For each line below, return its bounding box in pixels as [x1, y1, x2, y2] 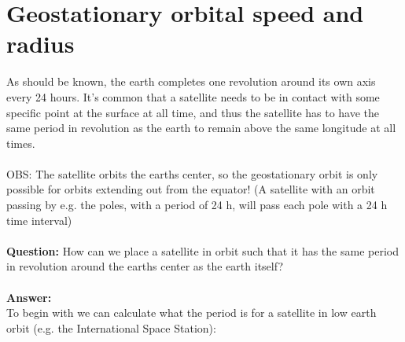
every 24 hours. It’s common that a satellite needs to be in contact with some [6, 88, 380, 105]
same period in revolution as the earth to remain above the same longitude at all [6, 120, 396, 136]
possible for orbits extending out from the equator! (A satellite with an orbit [6, 181, 375, 197]
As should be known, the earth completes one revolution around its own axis [6, 73, 376, 90]
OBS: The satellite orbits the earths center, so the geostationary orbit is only [6, 165, 378, 182]
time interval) [6, 211, 72, 228]
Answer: [6, 289, 52, 305]
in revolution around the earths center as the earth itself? [6, 258, 283, 274]
